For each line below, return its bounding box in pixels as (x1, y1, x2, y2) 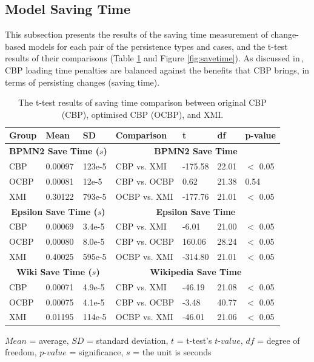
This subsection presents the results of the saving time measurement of (5, 28, 268, 41)
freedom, (5, 346, 37, 358)
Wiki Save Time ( (16, 265, 92, 278)
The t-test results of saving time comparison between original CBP (18, 96, 267, 109)
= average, (29, 333, 69, 346)
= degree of (257, 333, 300, 346)
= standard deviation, (87, 333, 169, 346)
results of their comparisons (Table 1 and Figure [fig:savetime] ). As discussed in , (5, 52, 304, 64)
